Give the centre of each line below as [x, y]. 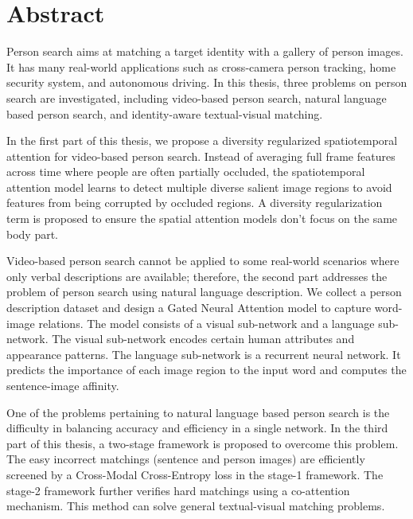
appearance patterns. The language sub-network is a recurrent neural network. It [204, 354]
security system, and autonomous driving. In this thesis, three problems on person [207, 82]
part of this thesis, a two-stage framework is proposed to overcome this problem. [203, 443]
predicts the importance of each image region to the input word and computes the [206, 370]
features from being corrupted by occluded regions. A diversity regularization [195, 203]
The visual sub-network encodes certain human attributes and [203, 339]
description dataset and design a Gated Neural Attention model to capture [189, 308]
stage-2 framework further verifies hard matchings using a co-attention [178, 490]
